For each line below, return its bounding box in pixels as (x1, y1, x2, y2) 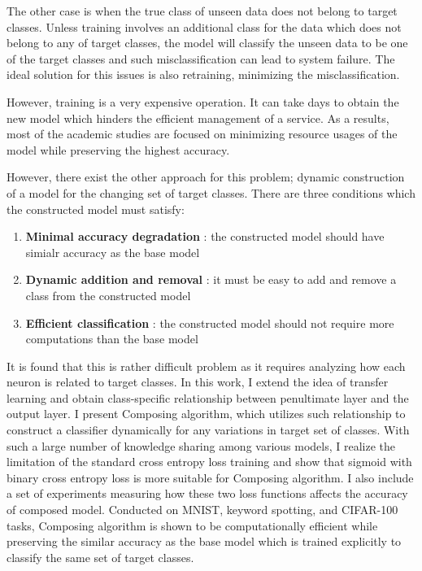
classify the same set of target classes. (7, 548, 194, 565)
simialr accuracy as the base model (25, 243, 200, 260)
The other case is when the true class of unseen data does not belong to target (7, 2, 398, 19)
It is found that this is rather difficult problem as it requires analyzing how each (7, 357, 406, 374)
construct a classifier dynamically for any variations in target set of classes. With (7, 421, 410, 438)
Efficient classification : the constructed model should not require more (25, 314, 394, 331)
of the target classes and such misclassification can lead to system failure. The (7, 50, 395, 67)
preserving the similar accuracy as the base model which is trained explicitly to (7, 533, 402, 550)
